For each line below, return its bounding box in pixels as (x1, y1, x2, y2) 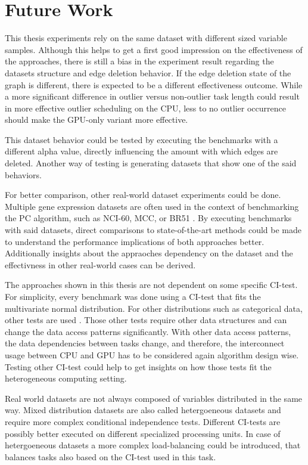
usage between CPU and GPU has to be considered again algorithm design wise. (5, 348, 299, 361)
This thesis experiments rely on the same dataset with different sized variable (5, 32, 287, 44)
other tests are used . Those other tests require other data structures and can (5, 314, 287, 326)
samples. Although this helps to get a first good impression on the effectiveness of (5, 43, 303, 55)
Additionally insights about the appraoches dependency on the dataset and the (5, 247, 293, 259)
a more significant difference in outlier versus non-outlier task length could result (5, 90, 300, 103)
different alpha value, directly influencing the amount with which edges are (5, 145, 278, 157)
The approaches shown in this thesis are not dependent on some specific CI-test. (5, 278, 298, 291)
